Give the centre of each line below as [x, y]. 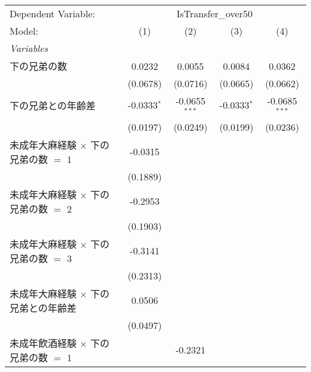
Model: [24, 31]
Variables [29, 48]
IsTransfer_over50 [215, 13]
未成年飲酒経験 [43, 343]
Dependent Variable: [52, 13]
